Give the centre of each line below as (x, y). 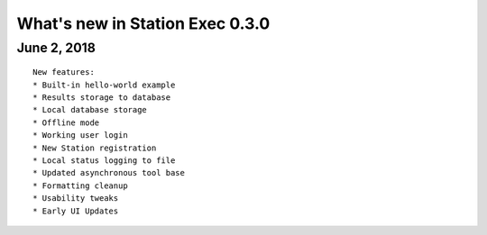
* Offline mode (66, 122)
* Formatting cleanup (80, 185)
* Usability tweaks (76, 199)
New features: (64, 72)
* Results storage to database (102, 97)
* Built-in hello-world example (104, 85)
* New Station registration (95, 148)
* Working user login (80, 136)
